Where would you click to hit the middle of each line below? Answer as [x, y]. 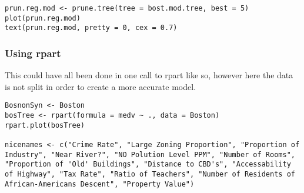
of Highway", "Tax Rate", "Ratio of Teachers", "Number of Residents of [150, 174]
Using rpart [33, 53]
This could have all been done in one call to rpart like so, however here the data [149, 75]
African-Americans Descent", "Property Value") [100, 184]
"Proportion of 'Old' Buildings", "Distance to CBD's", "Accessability [148, 164]
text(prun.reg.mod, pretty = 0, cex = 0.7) [91, 28]
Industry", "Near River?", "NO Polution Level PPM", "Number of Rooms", [150, 154]
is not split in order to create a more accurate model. [101, 86]
